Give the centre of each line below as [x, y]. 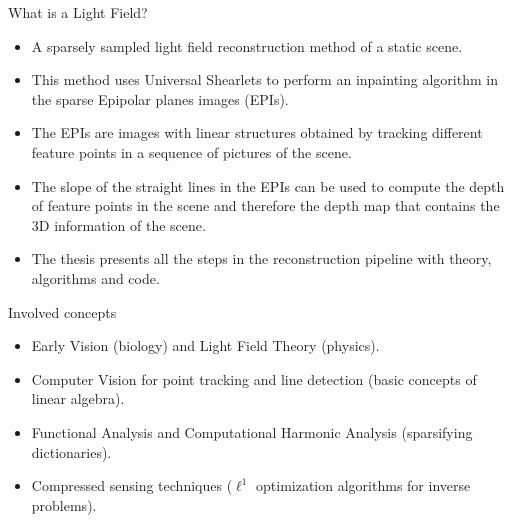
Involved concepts [62, 311]
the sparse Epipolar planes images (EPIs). [160, 98]
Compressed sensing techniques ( [132, 485]
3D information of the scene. [118, 224]
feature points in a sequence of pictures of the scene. [191, 151]
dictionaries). [71, 451]
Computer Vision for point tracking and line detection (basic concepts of [254, 378]
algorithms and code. [95, 277]
